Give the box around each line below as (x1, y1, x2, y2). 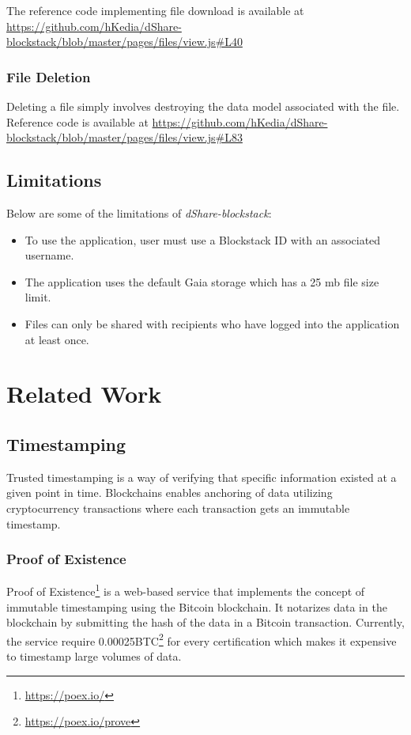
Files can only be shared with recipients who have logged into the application (25, 315, 400, 332)
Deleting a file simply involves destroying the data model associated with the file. (6, 98, 400, 114)
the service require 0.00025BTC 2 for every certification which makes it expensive (6, 630, 397, 649)
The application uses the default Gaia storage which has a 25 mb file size (25, 273, 379, 290)
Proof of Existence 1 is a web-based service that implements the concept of (6, 581, 365, 599)
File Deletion (6, 66, 91, 86)
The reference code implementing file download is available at (6, 2, 304, 18)
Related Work (6, 377, 162, 410)
